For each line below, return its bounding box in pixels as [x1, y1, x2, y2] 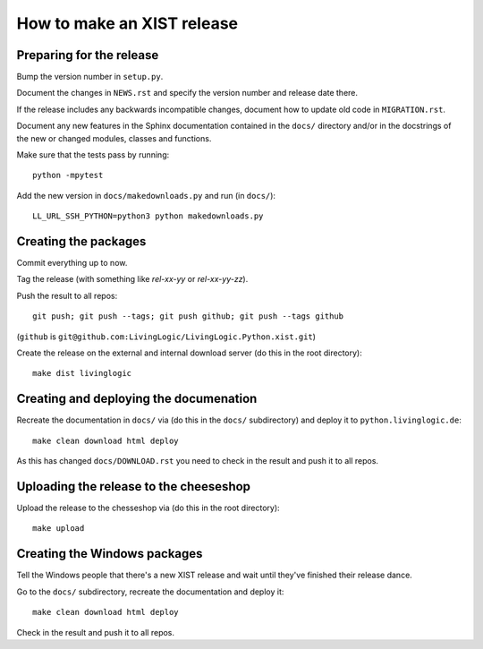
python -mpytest [32, 170, 104, 181]
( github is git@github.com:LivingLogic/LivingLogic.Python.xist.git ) [16, 331, 317, 342]
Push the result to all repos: [16, 290, 118, 301]
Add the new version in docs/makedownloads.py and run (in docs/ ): [16, 190, 276, 201]
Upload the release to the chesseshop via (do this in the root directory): [16, 502, 281, 514]
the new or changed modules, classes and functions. [16, 132, 212, 143]
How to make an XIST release [16, 13, 239, 33]
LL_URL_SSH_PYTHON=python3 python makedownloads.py [32, 211, 264, 221]
